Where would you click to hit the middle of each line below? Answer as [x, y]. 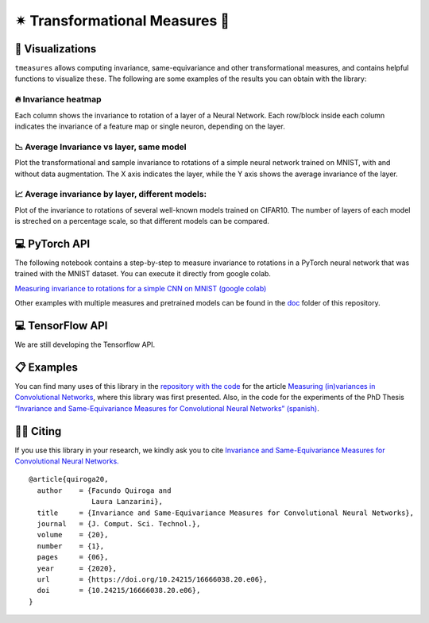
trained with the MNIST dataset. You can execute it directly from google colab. [143, 274]
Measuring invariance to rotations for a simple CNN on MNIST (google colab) [141, 288]
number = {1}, [71, 546]
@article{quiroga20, [69, 479]
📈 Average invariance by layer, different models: [110, 194]
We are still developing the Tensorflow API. [85, 344]
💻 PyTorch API [52, 243]
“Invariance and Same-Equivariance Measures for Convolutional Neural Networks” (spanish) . [167, 408]
